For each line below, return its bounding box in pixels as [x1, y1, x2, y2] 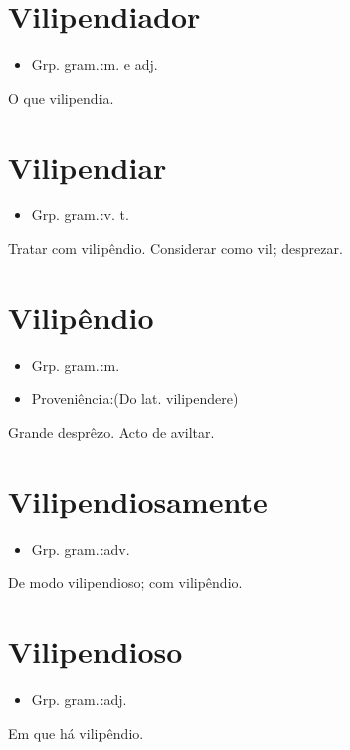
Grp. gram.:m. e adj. [31, 54, 158, 75]
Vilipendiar [8, 146, 167, 187]
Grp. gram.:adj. [31, 688, 127, 709]
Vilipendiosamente [8, 480, 268, 521]
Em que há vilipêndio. [8, 722, 144, 743]
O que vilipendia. [8, 87, 114, 108]
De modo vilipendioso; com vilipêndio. [8, 572, 243, 593]
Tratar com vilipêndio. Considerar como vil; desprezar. [8, 238, 343, 259]
